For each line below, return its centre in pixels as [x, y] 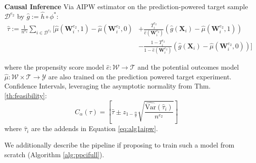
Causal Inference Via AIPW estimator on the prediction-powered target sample [126, 6]
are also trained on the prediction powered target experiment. [140, 76]
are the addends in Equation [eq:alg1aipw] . [95, 128]
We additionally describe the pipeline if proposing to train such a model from [120, 144]
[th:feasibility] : [26, 96]
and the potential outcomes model [188, 67]
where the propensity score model [54, 67]
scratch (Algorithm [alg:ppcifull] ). [54, 154]
